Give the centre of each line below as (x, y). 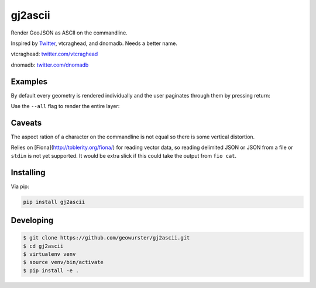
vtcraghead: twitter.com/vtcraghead (54, 54)
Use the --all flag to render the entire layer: (65, 106)
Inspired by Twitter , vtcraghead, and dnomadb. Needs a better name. (94, 43)
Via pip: (20, 186)
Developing (32, 220)
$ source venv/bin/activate (63, 262)
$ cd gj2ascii (43, 246)
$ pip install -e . (51, 270)
